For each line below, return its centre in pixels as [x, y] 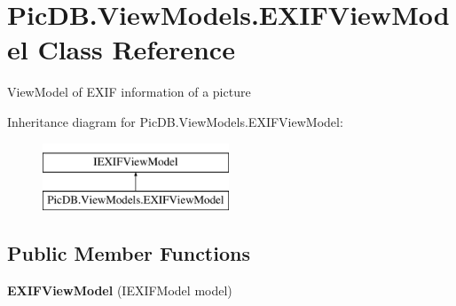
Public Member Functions [129, 253]
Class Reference [136, 49]
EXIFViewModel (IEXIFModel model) [120, 290]
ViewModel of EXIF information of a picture [129, 92]
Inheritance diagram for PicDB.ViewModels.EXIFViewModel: [175, 121]
